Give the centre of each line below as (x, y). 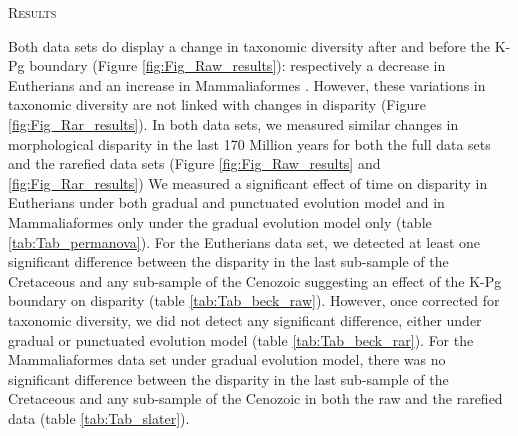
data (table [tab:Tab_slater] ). (99, 417)
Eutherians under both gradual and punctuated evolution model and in (226, 202)
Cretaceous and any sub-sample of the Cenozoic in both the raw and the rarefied (255, 398)
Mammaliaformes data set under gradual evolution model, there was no (227, 359)
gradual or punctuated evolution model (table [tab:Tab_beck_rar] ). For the (241, 339)
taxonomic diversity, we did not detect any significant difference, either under (245, 319)
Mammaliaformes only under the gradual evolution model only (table (220, 221)
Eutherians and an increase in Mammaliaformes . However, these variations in (247, 84)
